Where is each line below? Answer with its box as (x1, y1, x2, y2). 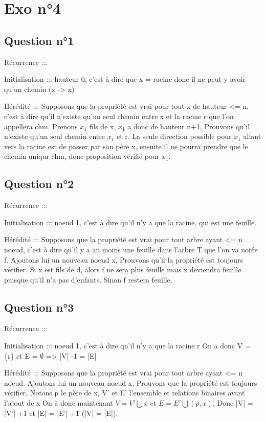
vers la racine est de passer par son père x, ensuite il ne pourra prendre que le (4, 140, 248, 151)
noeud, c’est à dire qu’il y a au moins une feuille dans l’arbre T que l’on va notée (4, 244, 258, 254)
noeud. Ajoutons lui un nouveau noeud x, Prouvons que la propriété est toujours (4, 377, 257, 388)
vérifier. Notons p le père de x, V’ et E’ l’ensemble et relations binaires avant (4, 387, 245, 398)
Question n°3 (4, 299, 74, 315)
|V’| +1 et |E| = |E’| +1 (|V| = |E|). (4, 407, 118, 418)
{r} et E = (4, 350, 38, 361)
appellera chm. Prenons (4, 121, 78, 131)
